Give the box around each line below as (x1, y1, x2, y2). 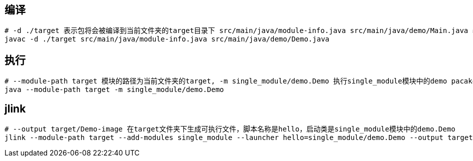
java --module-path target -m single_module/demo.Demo (5, 85, 224, 94)
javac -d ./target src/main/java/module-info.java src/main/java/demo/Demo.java (5, 35, 330, 43)
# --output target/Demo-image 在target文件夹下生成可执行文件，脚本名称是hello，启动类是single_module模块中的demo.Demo (5, 125, 455, 133)
